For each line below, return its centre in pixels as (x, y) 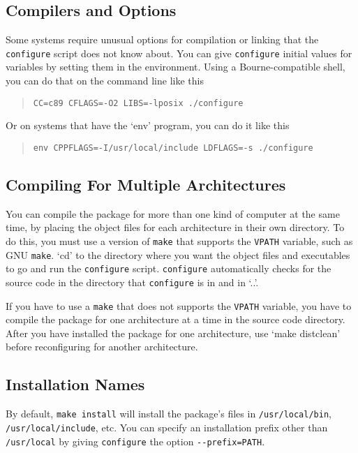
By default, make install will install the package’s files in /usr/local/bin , (169, 414)
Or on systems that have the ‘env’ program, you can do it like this (148, 125)
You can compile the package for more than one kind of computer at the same (173, 213)
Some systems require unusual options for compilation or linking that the (162, 39)
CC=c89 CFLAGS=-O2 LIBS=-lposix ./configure (138, 103)
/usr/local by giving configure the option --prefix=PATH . (135, 441)
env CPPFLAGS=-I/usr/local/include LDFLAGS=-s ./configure (173, 148)
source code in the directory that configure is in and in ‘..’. (132, 282)
